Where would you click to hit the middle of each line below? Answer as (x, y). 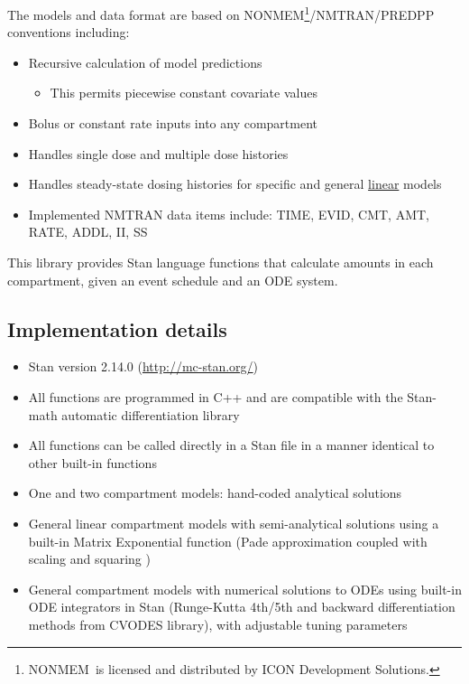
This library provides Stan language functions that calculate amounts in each (221, 262)
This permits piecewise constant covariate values (184, 93)
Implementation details (117, 328)
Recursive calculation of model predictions (145, 62)
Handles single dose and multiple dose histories (158, 153)
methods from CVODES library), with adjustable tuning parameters (218, 624)
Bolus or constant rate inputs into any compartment (173, 123)
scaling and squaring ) (89, 559)
